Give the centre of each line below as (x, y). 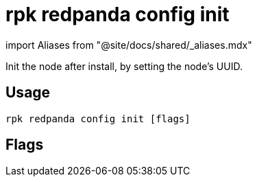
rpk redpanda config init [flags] (98, 118)
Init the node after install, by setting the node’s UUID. (124, 66)
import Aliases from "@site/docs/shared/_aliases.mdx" (129, 45)
